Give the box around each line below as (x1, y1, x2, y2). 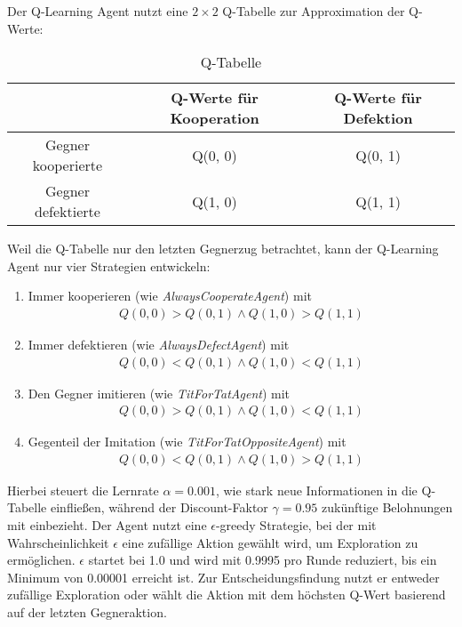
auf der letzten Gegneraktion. (7, 603, 167, 622)
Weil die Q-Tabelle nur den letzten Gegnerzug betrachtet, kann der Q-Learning (7, 239, 439, 258)
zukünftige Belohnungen (321, 498, 453, 517)
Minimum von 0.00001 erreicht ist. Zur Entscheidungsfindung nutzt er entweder (7, 567, 440, 586)
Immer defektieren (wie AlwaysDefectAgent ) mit (28, 335, 290, 353)
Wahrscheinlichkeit (7, 533, 109, 551)
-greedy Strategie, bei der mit (215, 516, 377, 535)
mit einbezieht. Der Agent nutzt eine (7, 516, 207, 535)
